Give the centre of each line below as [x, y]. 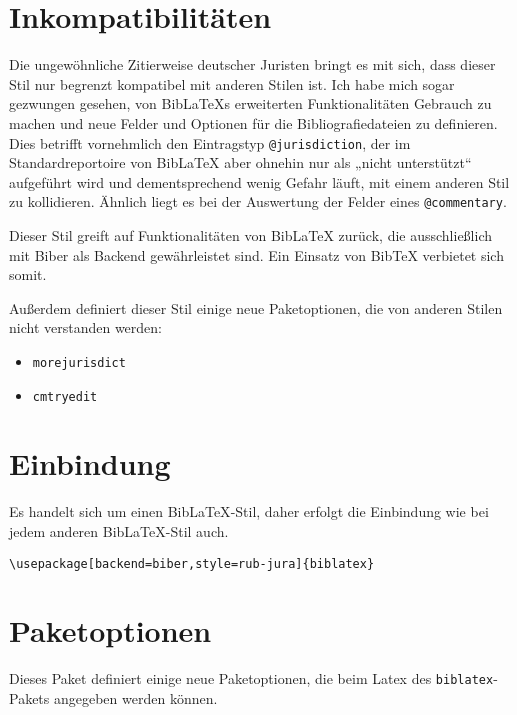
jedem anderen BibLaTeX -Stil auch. [119, 531]
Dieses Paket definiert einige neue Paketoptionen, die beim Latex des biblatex [251, 678]
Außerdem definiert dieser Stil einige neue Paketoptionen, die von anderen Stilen [256, 307]
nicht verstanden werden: [85, 327]
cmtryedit [65, 396]
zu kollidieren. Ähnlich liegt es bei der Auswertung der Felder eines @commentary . [258, 201]
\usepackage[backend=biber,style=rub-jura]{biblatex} [192, 563]
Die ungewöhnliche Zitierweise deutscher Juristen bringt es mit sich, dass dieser [252, 64]
